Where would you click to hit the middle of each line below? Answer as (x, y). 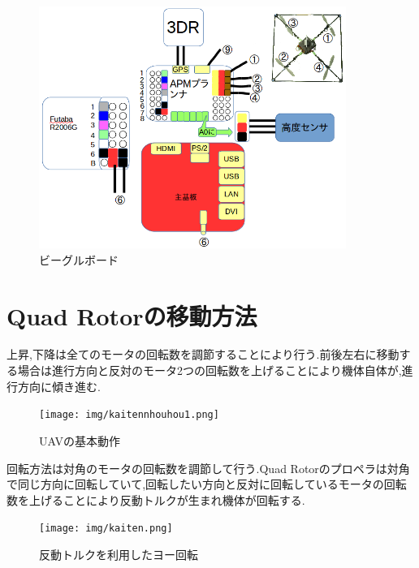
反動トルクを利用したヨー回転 (119, 554)
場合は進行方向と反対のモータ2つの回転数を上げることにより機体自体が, (209, 370)
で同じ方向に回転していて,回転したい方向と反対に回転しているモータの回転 (207, 484)
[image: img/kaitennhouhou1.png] (129, 415)
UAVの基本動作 (80, 440)
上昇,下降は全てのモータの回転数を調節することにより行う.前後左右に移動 (203, 354)
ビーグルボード (79, 259)
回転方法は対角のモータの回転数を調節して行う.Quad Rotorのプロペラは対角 (208, 468)
